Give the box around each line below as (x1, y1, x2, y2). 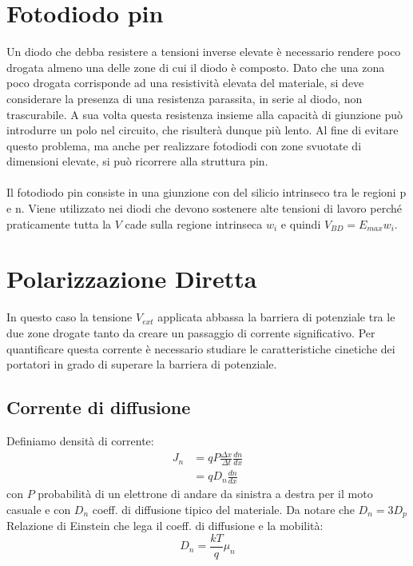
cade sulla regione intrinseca (125, 215, 263, 232)
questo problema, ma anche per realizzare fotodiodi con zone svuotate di (6, 137, 362, 153)
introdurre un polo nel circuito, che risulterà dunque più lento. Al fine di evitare (6, 122, 399, 138)
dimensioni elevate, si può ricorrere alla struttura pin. (6, 153, 268, 169)
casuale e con (6, 500, 71, 517)
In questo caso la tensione (6, 309, 133, 325)
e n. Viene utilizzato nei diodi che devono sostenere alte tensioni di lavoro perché (6, 200, 402, 217)
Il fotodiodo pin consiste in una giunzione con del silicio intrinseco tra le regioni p (6, 184, 407, 201)
